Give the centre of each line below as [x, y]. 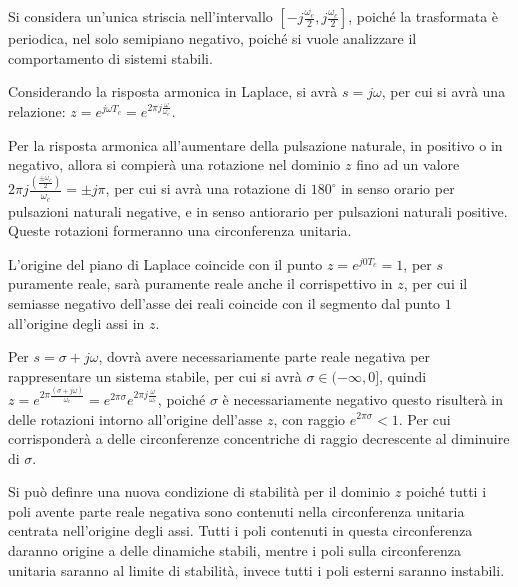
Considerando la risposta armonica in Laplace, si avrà [173, 91]
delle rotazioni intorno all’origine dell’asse [135, 418]
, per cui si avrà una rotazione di [206, 188]
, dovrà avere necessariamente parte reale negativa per [264, 356]
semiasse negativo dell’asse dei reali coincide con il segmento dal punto [224, 302]
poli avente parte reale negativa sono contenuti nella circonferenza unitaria [236, 510]
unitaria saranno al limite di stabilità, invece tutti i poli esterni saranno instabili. [256, 569]
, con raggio [309, 418]
